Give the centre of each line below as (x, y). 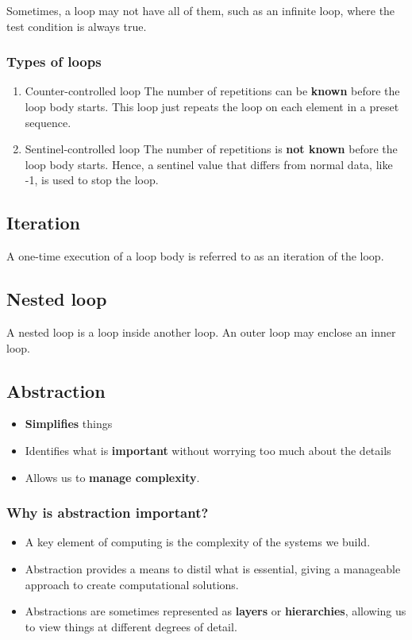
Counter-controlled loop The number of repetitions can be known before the (212, 91)
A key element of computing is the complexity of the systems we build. (198, 542)
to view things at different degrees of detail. (131, 626)
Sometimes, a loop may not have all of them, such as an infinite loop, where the (201, 10)
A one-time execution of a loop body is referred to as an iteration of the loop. (195, 256)
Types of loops (54, 62)
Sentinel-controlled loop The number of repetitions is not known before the (211, 149)
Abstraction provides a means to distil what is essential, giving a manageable (213, 568)
